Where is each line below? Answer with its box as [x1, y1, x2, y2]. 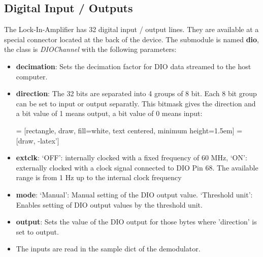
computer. [16, 71, 48, 81]
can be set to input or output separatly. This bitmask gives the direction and [16, 98, 256, 108]
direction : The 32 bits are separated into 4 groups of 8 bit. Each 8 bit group [16, 88, 257, 99]
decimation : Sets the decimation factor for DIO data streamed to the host [16, 61, 251, 71]
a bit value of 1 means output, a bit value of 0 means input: [16, 108, 203, 119]
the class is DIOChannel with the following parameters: [4, 44, 177, 54]
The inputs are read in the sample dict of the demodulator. [16, 243, 201, 254]
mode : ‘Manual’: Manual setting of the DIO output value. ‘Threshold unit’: [16, 189, 253, 199]
